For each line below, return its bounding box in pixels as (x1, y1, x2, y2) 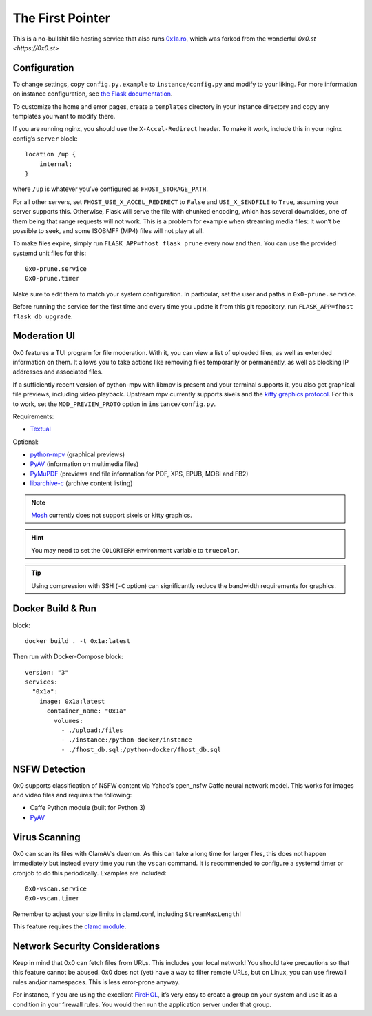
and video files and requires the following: (12, 791, 132, 800)
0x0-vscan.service (25, 884, 87, 893)
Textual (30, 425, 51, 434)
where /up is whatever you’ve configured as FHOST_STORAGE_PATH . (12, 185, 208, 193)
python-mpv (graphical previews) (30, 450, 125, 458)
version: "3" (25, 669, 69, 676)
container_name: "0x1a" (46, 707, 127, 715)
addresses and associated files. (12, 367, 103, 376)
